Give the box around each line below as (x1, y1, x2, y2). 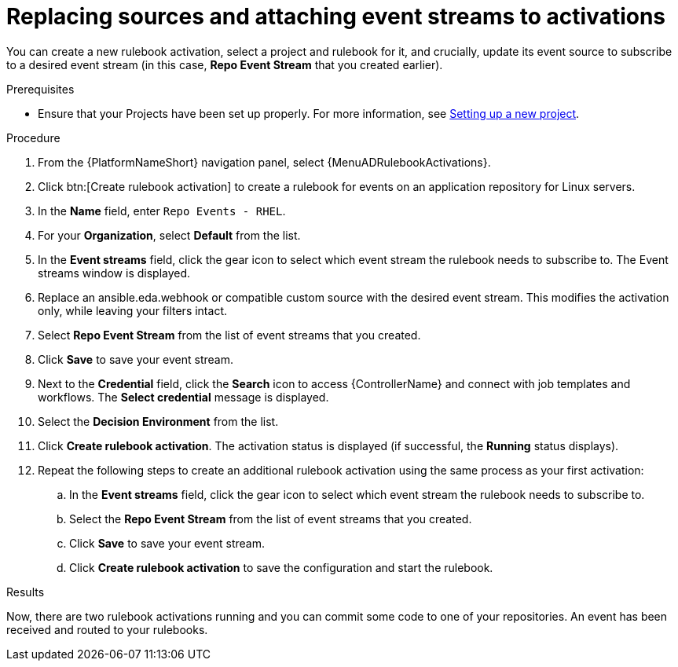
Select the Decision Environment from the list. (38, 414, 279, 428)
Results (6, 585, 45, 599)
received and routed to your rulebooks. (6, 622, 208, 636)
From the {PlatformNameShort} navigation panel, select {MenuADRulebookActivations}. (38, 155, 491, 169)
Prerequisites (6, 82, 75, 96)
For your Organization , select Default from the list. (38, 228, 301, 242)
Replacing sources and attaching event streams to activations (6, 3, 666, 30)
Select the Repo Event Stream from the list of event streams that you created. (69, 511, 472, 526)
